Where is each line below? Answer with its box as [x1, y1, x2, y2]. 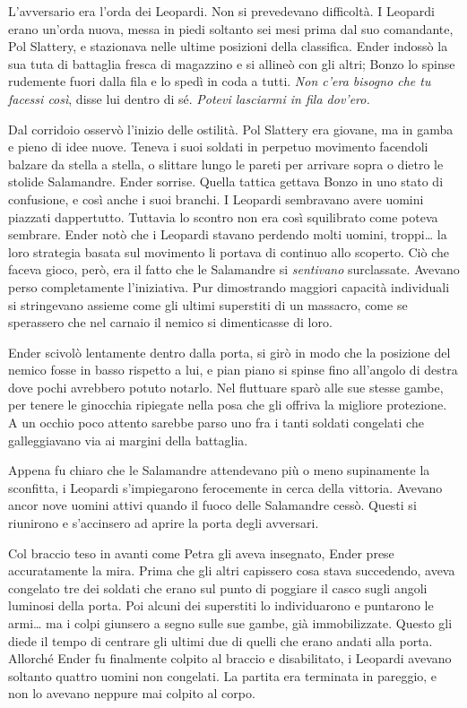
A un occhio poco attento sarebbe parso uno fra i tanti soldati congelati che [8, 413, 424, 432]
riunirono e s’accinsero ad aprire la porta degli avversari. [8, 514, 319, 532]
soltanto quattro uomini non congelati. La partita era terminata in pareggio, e [8, 666, 437, 685]
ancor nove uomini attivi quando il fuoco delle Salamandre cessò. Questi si [8, 496, 417, 514]
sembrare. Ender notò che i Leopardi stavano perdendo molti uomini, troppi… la [8, 225, 447, 244]
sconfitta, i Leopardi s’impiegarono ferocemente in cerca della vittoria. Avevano [8, 478, 443, 496]
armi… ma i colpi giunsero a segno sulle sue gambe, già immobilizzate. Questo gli [8, 614, 453, 632]
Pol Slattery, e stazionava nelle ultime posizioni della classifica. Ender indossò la [8, 37, 448, 56]
